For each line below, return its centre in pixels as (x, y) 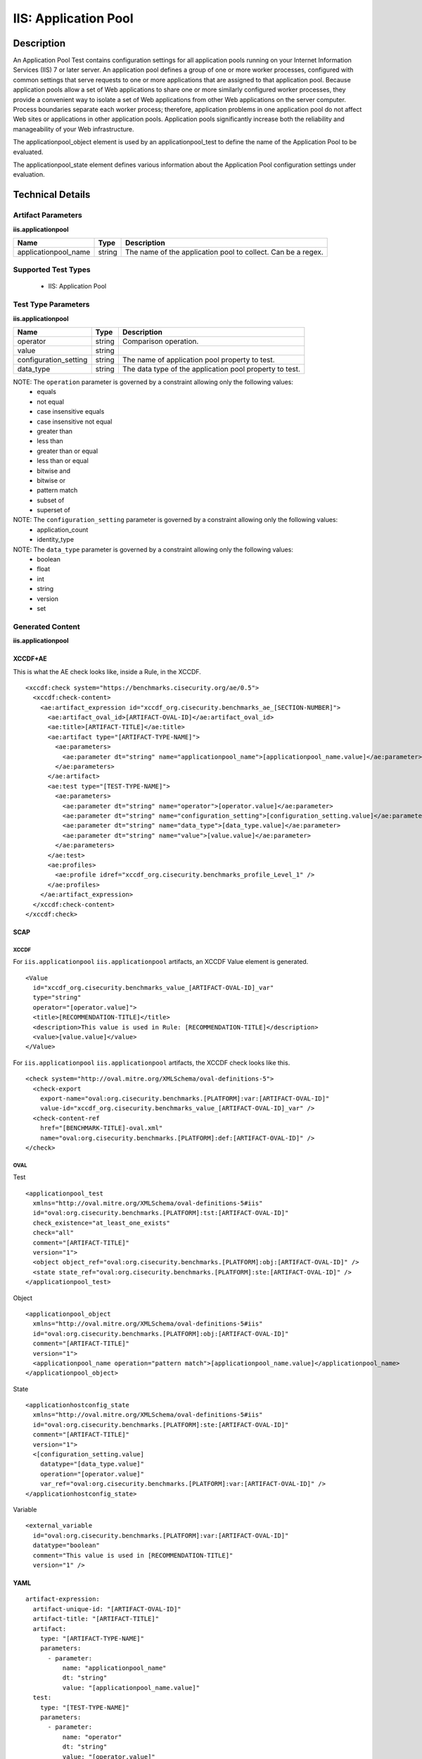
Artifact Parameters (47, 215)
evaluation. (29, 174)
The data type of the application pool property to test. (211, 369)
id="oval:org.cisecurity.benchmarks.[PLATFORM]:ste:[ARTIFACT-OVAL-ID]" (161, 1424)
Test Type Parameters (51, 305)
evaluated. (28, 152)
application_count (63, 529)
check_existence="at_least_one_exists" (101, 1223)
